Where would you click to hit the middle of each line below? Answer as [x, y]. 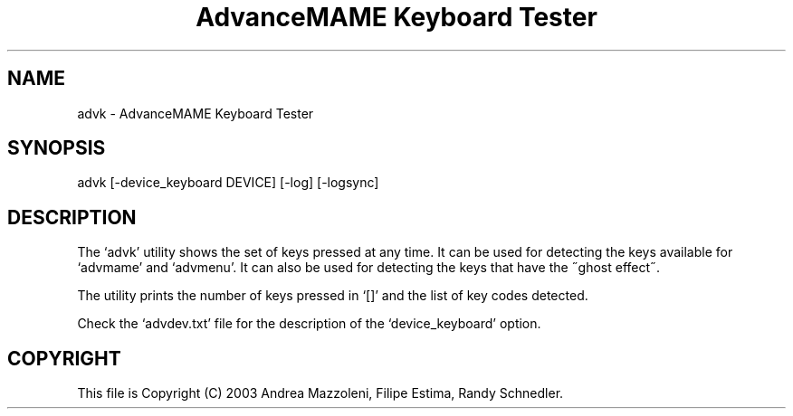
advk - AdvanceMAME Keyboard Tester [196, 113]
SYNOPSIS [57, 148]
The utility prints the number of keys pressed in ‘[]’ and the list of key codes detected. [333, 296]
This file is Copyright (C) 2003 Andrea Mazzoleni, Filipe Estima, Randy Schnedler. [320, 393]
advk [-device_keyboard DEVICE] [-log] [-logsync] [228, 183]
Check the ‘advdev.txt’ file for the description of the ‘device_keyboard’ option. [309, 324]
